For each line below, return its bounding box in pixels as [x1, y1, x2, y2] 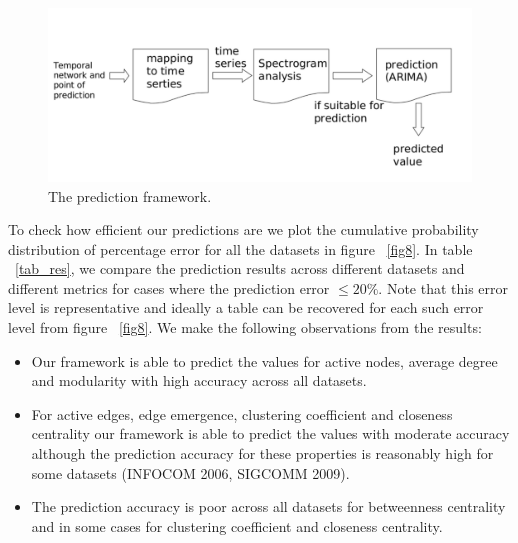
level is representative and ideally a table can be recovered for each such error [8, 297, 484, 318]
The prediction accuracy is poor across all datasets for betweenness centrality [31, 496, 506, 517]
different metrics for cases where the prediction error [8, 277, 330, 298]
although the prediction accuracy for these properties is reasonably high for [31, 443, 494, 464]
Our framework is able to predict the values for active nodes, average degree [31, 350, 498, 371]
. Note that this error [378, 277, 509, 298]
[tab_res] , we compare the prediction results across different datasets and [15, 258, 465, 279]
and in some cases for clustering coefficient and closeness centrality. [31, 515, 443, 536]
